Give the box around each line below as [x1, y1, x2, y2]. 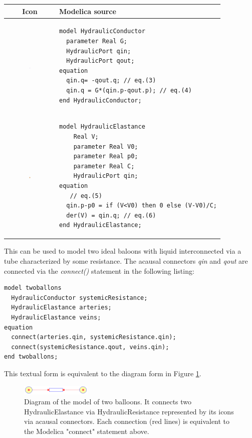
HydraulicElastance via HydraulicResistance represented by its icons [24, 406, 234, 416]
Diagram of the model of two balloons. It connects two [24, 396, 192, 406]
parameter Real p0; [73, 153, 138, 160]
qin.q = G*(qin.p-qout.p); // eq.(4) [66, 86, 192, 94]
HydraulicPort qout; [66, 57, 135, 65]
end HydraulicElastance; [59, 222, 142, 229]
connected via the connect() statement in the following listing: [4, 265, 194, 276]
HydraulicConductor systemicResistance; [11, 294, 148, 301]
